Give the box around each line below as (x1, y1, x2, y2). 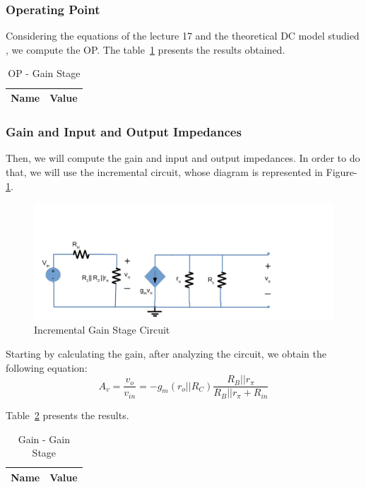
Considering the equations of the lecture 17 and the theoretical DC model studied (6, 28, 360, 43)
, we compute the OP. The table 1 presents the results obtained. (6, 42, 285, 57)
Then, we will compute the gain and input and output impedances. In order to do (6, 151, 360, 165)
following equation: (6, 360, 88, 375)
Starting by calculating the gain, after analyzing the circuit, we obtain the (6, 346, 326, 360)
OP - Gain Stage (8, 66, 81, 81)
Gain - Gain (18, 431, 70, 446)
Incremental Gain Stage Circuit (34, 322, 170, 337)
